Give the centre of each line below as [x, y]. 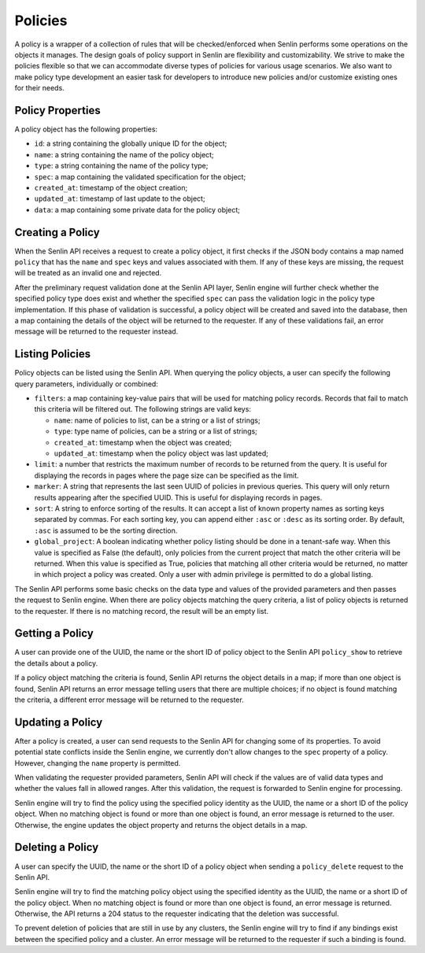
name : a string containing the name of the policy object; [124, 154]
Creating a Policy [57, 232]
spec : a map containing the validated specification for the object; [140, 176]
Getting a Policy [54, 633]
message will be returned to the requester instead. [96, 331]
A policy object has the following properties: [86, 129]
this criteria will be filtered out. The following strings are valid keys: [143, 409]
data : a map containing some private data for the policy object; [137, 209]
